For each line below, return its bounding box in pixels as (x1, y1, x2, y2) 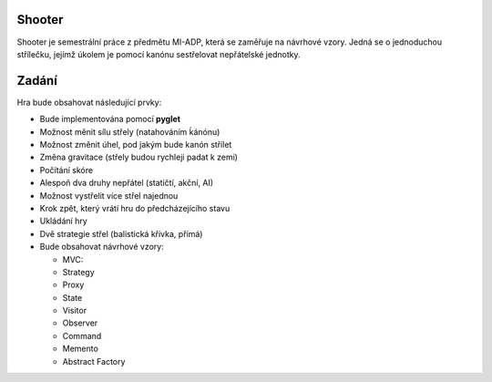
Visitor (62, 305, 87, 316)
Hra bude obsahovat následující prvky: (16, 97, 162, 108)
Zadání (16, 73, 58, 88)
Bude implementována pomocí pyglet (39, 114, 181, 125)
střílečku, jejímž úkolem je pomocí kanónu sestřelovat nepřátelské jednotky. (16, 48, 301, 59)
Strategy (62, 266, 95, 277)
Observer (62, 317, 98, 328)
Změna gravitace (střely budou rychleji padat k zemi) (39, 151, 239, 163)
